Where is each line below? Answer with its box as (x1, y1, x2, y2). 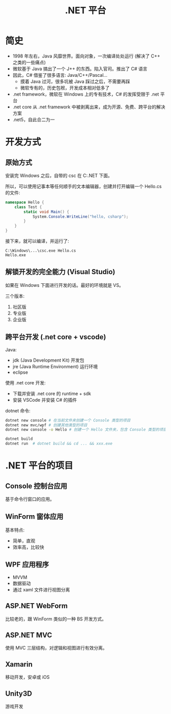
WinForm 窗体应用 (5, 512, 64, 521)
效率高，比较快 (12, 544, 44, 550)
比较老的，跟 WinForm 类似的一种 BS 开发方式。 (5, 616, 107, 622)
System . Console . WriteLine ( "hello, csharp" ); (32, 214, 129, 219)
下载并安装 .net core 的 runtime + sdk (12, 390, 92, 397)
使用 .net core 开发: (5, 379, 46, 385)
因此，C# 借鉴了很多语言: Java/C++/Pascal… (12, 72, 108, 78)
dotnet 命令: (5, 407, 31, 413)
